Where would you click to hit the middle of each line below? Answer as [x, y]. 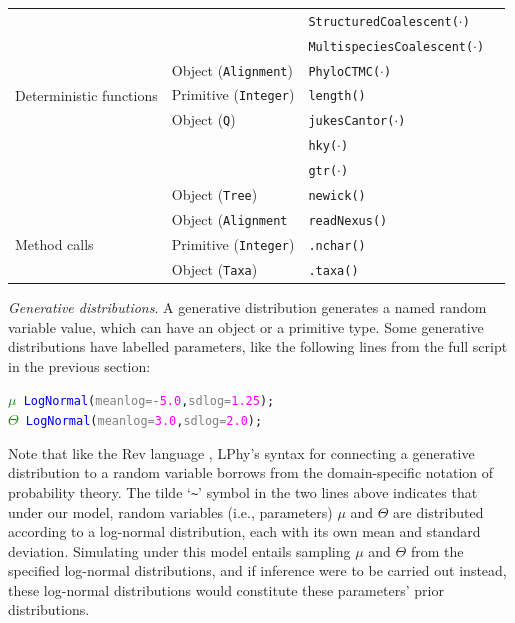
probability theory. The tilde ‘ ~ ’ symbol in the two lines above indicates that [243, 491]
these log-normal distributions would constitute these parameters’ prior [226, 589]
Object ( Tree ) [214, 194]
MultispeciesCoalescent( [391, 46]
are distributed [438, 511]
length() [337, 96]
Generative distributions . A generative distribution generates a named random [247, 306]
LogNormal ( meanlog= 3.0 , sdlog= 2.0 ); [144, 421]
